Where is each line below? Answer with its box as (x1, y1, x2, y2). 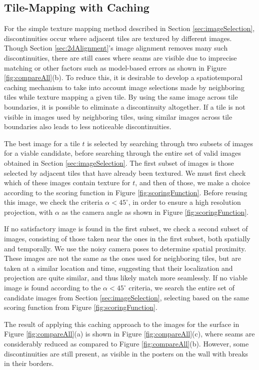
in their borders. (4, 358, 54, 368)
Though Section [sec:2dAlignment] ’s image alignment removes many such (4, 43, 228, 53)
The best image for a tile (4, 138, 80, 148)
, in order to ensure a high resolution (128, 197, 241, 207)
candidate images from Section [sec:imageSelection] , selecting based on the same (4, 292, 249, 302)
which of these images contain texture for (4, 177, 130, 188)
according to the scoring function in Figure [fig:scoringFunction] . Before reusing (4, 187, 247, 197)
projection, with (4, 206, 53, 217)
